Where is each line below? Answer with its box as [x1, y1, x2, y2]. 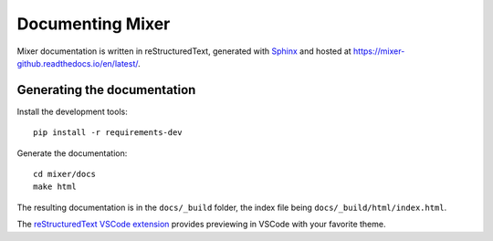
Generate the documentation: [16, 147, 128, 159]
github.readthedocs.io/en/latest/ [16, 58, 139, 68]
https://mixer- [352, 46, 405, 57]
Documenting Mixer [16, 14, 171, 34]
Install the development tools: [16, 106, 128, 117]
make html [33, 182, 77, 192]
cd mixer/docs [33, 169, 96, 180]
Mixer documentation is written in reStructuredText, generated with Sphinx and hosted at [16, 46, 351, 57]
